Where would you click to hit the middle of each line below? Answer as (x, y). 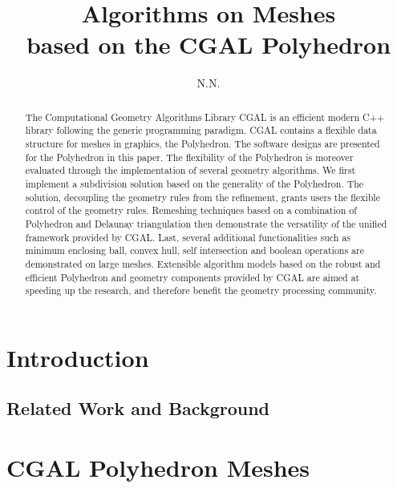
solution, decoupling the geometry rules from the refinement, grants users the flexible (203, 197)
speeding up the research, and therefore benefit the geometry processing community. (201, 290)
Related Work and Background (138, 408)
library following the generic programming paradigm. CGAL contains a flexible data (201, 130)
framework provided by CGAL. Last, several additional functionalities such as (188, 237)
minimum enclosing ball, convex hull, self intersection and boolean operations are (194, 250)
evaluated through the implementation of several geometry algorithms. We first (190, 170)
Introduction (78, 357)
